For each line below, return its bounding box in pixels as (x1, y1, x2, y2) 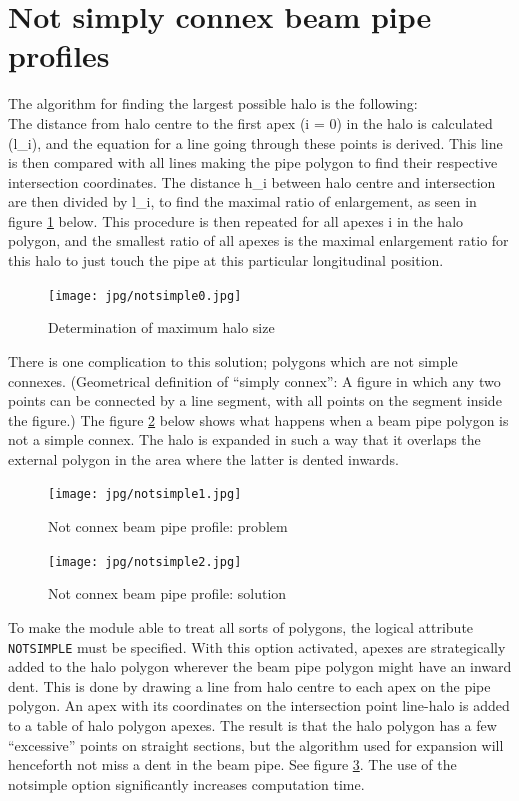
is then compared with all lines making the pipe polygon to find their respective (8, 152, 498, 173)
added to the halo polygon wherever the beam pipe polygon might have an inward (8, 656, 512, 677)
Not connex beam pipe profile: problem (48, 516, 288, 537)
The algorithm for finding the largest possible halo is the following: (8, 93, 418, 114)
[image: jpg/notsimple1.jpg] (48, 487, 242, 502)
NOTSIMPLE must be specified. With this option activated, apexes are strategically (8, 636, 506, 657)
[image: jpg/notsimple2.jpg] (48, 554, 242, 569)
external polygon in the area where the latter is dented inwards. (8, 448, 399, 469)
